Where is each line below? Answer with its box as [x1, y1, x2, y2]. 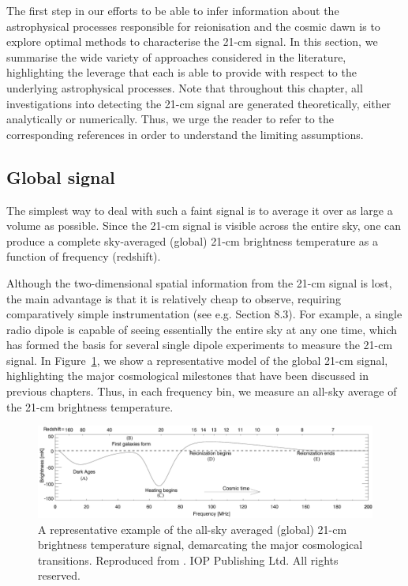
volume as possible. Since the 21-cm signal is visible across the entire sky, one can [6, 217, 402, 234]
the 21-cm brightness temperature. [6, 398, 174, 415]
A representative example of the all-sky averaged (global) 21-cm [38, 520, 347, 537]
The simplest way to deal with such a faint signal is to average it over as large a [6, 201, 393, 218]
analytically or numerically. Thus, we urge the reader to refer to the [6, 111, 334, 127]
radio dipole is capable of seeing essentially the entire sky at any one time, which [6, 321, 398, 337]
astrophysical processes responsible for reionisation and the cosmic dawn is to [6, 17, 380, 34]
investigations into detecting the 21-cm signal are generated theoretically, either [6, 95, 391, 111]
